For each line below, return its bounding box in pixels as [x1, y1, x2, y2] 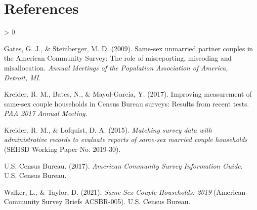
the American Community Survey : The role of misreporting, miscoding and [4, 53, 232, 63]
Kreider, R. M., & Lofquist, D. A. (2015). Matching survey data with [4, 124, 212, 135]
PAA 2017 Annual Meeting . [4, 108, 87, 118]
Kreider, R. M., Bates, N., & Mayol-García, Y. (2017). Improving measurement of [4, 89, 252, 99]
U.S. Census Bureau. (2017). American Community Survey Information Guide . [4, 160, 243, 171]
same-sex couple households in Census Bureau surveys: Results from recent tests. [4, 98, 249, 108]
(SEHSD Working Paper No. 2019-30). [4, 144, 121, 154]
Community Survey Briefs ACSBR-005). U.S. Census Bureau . [4, 196, 191, 207]
